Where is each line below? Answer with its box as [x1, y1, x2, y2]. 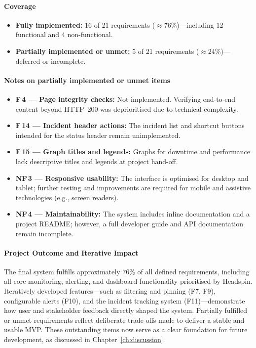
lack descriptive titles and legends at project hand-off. [15, 156, 178, 166]
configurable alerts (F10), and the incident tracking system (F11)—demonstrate [4, 295, 245, 305]
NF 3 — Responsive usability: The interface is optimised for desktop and [15, 173, 249, 183]
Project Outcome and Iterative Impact [4, 247, 139, 258]
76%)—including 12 [164, 19, 223, 30]
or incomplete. [42, 55, 86, 66]
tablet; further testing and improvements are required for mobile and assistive [15, 182, 251, 193]
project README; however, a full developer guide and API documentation [15, 218, 243, 228]
